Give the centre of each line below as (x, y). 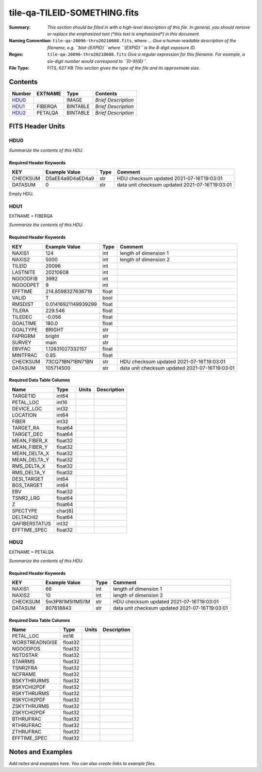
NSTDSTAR (25, 655)
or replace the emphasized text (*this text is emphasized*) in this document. (124, 34)
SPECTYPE (25, 510)
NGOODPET (26, 285)
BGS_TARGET (27, 485)
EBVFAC (21, 349)
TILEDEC (22, 317)
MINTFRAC (25, 355)
